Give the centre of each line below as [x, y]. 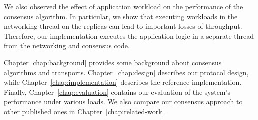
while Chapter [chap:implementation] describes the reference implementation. [123, 82]
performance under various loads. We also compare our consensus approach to [123, 101]
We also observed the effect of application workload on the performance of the [124, 6]
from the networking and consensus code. [67, 46]
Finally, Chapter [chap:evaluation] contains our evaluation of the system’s [117, 91]
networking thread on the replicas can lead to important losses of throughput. [123, 26]
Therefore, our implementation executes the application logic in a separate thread [129, 36]
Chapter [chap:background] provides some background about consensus [113, 62]
